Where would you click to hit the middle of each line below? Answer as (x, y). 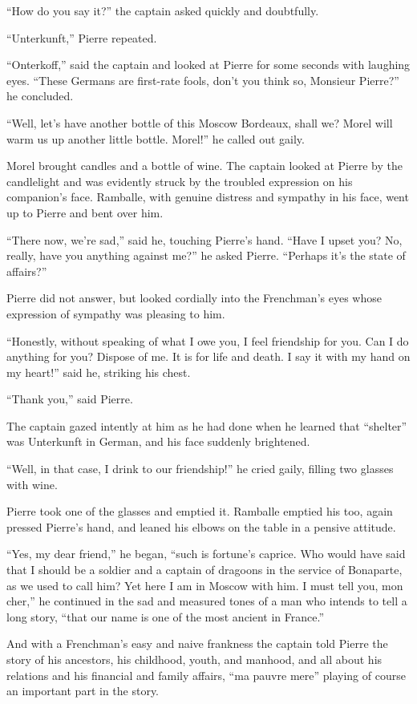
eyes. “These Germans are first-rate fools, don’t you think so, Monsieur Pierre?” (203, 80)
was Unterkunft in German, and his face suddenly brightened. (158, 441)
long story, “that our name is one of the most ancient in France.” (166, 616)
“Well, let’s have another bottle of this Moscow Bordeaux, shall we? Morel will (200, 122)
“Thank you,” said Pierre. (70, 399)
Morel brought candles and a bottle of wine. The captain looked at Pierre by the (204, 166)
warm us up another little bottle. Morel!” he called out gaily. (156, 138)
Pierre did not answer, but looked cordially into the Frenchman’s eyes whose (194, 298)
